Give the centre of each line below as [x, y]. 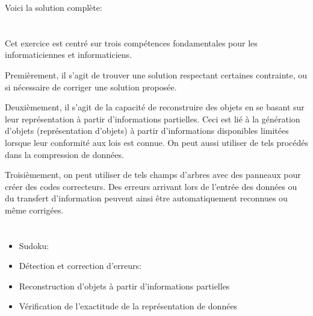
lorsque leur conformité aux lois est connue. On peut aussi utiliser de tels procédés [157, 142]
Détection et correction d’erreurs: [80, 266]
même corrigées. [34, 210]
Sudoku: [34, 245]
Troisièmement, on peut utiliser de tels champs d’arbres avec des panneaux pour [153, 175]
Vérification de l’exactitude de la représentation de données [128, 306]
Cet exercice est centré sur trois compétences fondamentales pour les [131, 43]
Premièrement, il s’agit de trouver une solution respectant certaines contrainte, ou [156, 74]
